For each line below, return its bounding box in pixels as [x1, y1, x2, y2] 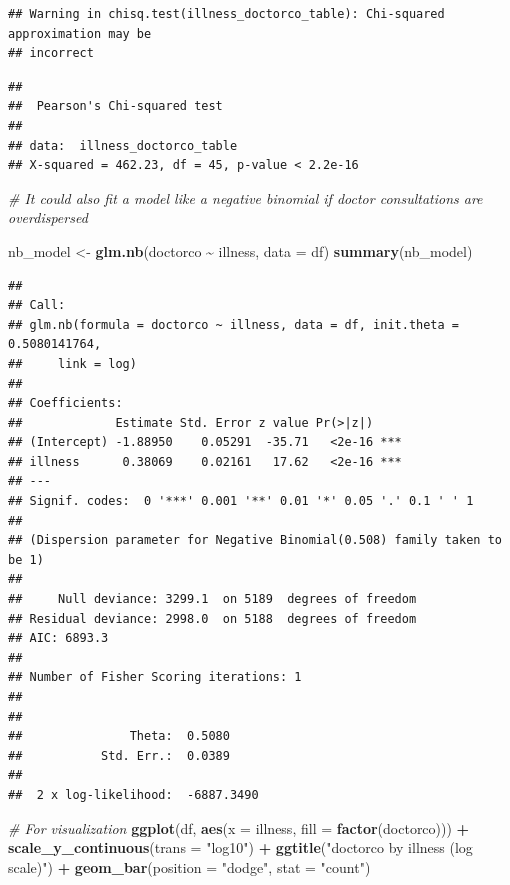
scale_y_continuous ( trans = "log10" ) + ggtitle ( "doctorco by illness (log [8, 837, 473, 858]
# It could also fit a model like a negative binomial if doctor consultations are [8, 187, 483, 208]
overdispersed [8, 207, 88, 228]
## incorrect [8, 46, 94, 61]
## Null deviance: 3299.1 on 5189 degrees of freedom [8, 592, 417, 607]
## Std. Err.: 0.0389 [8, 748, 230, 763]
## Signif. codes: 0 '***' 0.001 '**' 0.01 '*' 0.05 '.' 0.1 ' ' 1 [8, 494, 474, 509]
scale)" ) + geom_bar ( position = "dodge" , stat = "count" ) [8, 856, 371, 877]
